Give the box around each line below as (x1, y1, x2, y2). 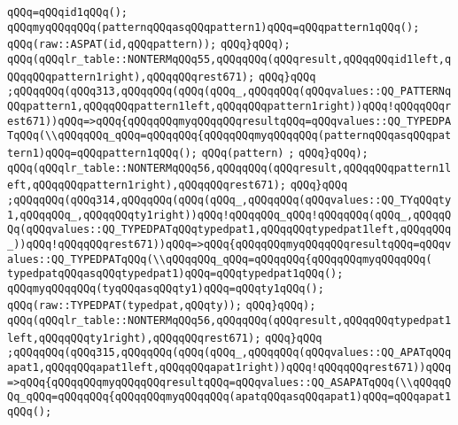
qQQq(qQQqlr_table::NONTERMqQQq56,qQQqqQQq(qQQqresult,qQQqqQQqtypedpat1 (7, 314, 452, 328)
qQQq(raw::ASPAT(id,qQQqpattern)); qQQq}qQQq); (7, 38, 291, 51)
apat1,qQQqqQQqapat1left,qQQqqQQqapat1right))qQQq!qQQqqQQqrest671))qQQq (7, 361, 452, 375)
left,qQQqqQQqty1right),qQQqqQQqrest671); (7, 331, 261, 344)
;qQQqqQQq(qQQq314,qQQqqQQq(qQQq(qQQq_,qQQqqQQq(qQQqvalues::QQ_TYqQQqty (7, 193, 452, 206)
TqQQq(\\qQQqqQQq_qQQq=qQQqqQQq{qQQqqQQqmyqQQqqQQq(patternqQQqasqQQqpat (7, 129, 452, 143)
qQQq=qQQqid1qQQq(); (7, 6, 128, 19)
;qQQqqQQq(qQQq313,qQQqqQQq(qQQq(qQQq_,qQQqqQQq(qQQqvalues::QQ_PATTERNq (7, 85, 452, 98)
